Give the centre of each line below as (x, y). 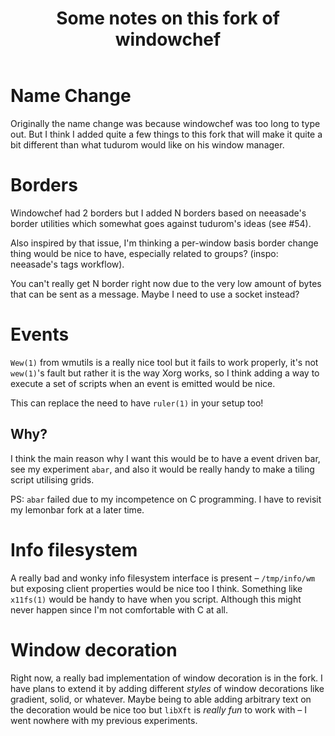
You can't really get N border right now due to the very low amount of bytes (166, 283)
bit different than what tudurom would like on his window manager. (147, 144)
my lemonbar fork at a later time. (77, 509)
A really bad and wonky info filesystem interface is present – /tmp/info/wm (163, 578)
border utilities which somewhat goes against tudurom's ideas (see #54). (161, 223)
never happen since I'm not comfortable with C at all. (119, 609)
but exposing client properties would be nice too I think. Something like (156, 588)
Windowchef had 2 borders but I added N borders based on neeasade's (158, 213)
